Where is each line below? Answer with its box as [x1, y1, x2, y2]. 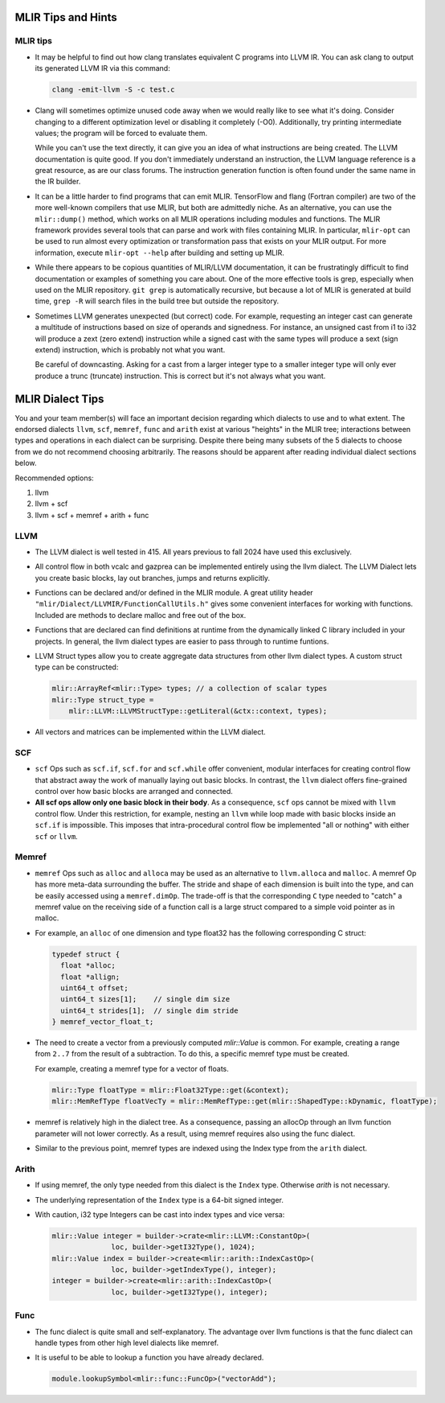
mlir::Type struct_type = [51, 695, 154, 704]
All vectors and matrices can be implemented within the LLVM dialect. [35, 727, 267, 737]
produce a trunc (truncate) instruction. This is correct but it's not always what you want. [35, 371, 326, 381]
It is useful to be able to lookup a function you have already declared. [35, 1352, 264, 1363]
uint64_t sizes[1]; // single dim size [60, 994, 231, 1004]
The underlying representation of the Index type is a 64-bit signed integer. [35, 1195, 284, 1204]
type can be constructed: [35, 662, 119, 672]
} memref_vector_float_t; [51, 1018, 154, 1027]
